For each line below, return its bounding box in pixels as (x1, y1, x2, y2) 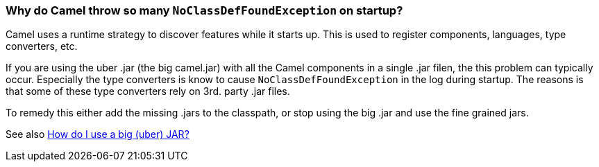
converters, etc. (6, 40, 78, 53)
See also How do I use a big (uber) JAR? (6, 128, 189, 141)
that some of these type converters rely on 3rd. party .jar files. (6, 85, 290, 98)
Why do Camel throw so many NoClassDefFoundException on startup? (6, 3, 403, 17)
